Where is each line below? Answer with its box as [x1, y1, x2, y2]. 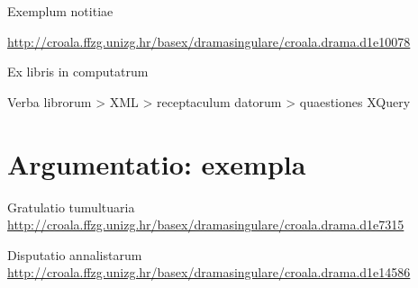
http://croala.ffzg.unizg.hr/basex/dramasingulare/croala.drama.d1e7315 [7, 215, 404, 234]
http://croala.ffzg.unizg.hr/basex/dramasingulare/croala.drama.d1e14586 [7, 263, 411, 282]
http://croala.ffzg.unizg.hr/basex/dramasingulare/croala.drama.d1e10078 [7, 31, 411, 50]
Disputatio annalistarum [7, 245, 142, 264]
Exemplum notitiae [7, 2, 114, 20]
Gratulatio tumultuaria [7, 197, 135, 216]
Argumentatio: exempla [7, 145, 306, 182]
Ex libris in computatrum [7, 62, 149, 81]
